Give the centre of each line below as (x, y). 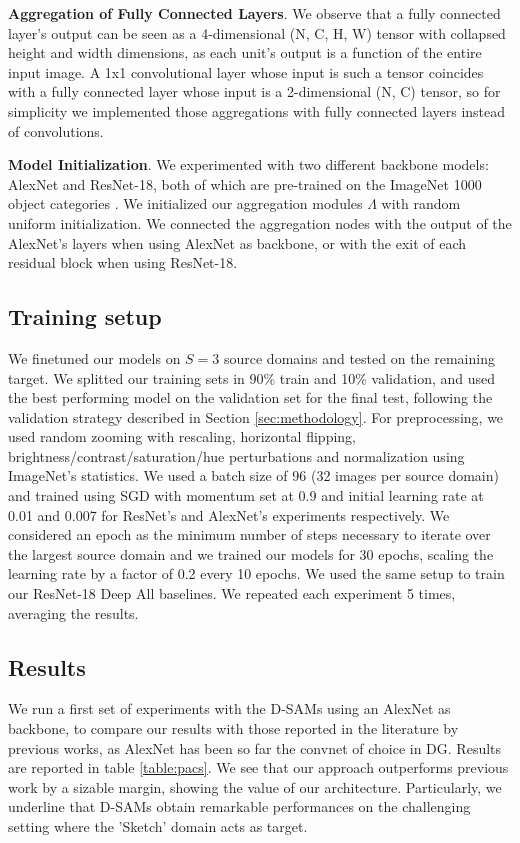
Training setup (85, 316)
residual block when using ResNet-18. (123, 262)
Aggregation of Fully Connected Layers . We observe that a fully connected (254, 13)
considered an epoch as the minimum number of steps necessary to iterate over (249, 534)
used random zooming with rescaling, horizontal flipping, (182, 436)
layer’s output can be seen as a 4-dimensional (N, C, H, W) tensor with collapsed (257, 32)
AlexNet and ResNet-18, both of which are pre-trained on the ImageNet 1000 (245, 183)
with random (421, 203)
